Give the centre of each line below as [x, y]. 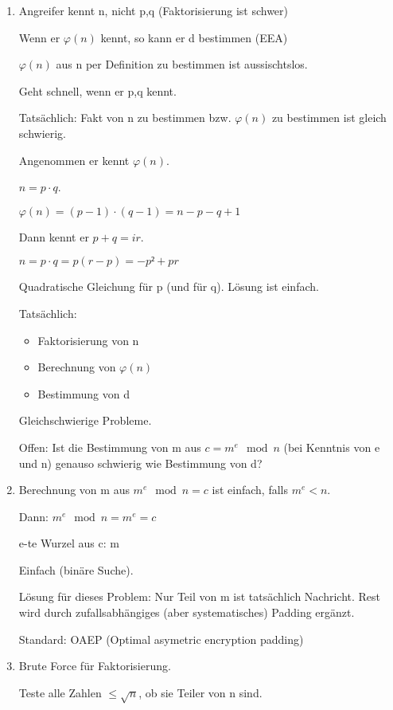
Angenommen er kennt [74, 160]
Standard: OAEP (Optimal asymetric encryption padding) [161, 639]
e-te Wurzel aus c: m [69, 543]
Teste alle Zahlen [60, 692]
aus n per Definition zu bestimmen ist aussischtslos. [182, 64]
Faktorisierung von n [88, 340]
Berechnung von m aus [74, 490]
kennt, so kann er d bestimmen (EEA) [194, 37]
